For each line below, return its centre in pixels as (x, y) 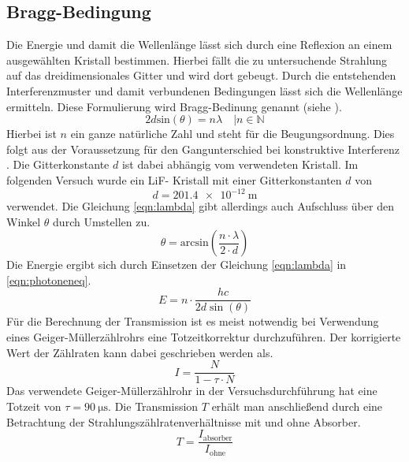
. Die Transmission (153, 406)
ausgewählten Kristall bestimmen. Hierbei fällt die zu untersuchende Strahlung (197, 60)
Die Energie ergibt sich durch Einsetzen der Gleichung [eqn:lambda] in (177, 265)
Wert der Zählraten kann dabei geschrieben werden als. (140, 352)
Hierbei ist (32, 134)
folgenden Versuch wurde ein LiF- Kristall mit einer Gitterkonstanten (174, 179)
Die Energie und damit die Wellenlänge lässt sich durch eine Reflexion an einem (199, 45)
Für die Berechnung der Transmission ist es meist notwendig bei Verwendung (193, 321)
